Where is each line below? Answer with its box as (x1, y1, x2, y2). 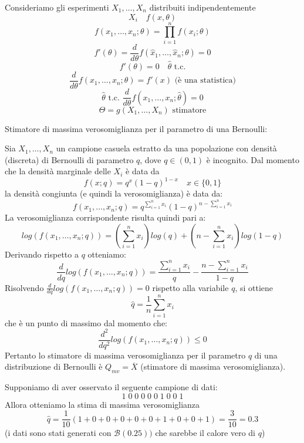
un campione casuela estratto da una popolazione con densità (56, 142, 277, 154)
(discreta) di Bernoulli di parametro (5, 153, 134, 165)
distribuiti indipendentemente (149, 1, 256, 13)
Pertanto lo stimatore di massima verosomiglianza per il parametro (5, 349, 246, 361)
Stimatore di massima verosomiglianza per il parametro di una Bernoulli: (5, 122, 268, 134)
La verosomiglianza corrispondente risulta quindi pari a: (5, 211, 206, 224)
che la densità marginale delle (5, 165, 111, 177)
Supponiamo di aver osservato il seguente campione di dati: (5, 381, 218, 393)
